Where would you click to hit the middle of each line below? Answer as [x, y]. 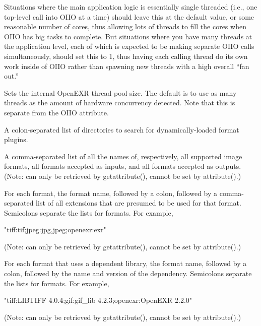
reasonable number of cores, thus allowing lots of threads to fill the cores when [125, 26]
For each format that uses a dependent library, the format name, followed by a [125, 263]
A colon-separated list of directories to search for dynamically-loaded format [122, 129]
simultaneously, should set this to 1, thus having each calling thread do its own [126, 56]
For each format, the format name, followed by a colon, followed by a [111, 193]
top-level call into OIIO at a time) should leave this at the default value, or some [129, 16]
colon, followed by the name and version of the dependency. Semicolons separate [128, 273]
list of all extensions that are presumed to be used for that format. [139, 203]
